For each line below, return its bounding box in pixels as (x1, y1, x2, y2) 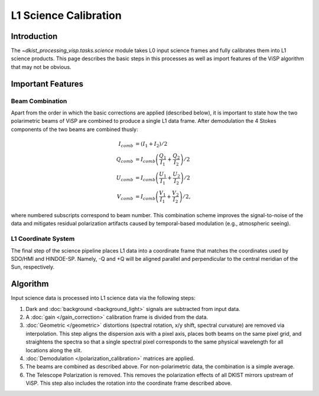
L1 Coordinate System (11, 235, 75, 243)
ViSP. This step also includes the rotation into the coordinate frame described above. (25, 379, 232, 387)
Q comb (116, 156, 134, 164)
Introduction (11, 31, 58, 41)
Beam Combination (11, 97, 67, 105)
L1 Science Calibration (11, 9, 122, 22)
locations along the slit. (25, 346, 82, 354)
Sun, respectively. (11, 263, 55, 271)
